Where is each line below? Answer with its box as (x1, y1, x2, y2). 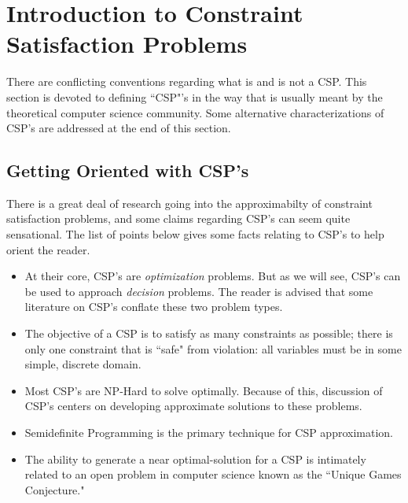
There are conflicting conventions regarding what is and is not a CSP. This (6, 73, 367, 90)
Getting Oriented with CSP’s (6, 158, 249, 183)
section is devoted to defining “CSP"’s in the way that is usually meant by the (6, 88, 383, 105)
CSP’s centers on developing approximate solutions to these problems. (24, 398, 362, 414)
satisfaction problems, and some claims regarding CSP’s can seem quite (6, 210, 351, 227)
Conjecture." (24, 481, 85, 497)
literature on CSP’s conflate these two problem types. (24, 298, 283, 315)
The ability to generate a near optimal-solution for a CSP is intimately (24, 450, 366, 467)
